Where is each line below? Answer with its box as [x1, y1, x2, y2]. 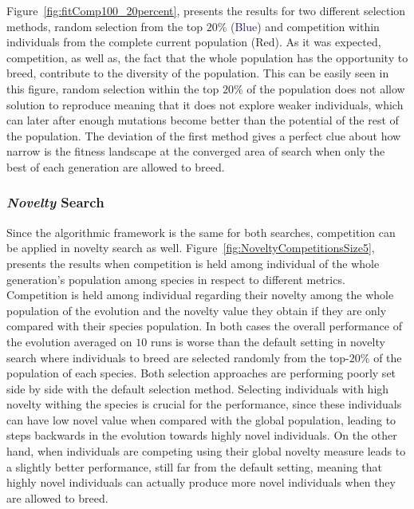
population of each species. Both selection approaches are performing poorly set [6, 365, 396, 381]
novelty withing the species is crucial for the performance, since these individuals [6, 396, 402, 412]
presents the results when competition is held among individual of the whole [6, 254, 380, 271]
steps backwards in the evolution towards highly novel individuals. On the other [6, 427, 397, 444]
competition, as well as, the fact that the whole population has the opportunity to [6, 49, 408, 65]
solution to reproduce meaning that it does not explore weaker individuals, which [6, 96, 404, 112]
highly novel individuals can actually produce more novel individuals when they [6, 474, 396, 491]
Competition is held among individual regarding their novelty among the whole [6, 286, 394, 303]
